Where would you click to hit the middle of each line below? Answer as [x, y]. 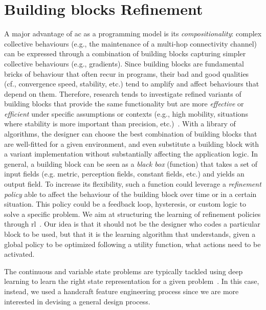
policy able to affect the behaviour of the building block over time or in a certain [130, 194]
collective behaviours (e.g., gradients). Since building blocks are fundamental [124, 63]
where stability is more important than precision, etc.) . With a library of [120, 124]
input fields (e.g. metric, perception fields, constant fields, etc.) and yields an [124, 174]
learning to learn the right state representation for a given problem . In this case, [132, 281]
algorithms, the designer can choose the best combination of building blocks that [131, 134]
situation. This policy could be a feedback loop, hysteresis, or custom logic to [125, 204]
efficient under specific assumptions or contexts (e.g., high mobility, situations [126, 113]
